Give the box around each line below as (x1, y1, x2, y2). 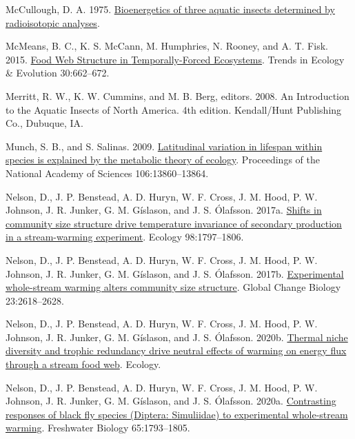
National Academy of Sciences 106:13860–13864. (6, 165, 209, 180)
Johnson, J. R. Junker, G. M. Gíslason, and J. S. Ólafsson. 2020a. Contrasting (6, 394, 336, 408)
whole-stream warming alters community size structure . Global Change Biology (6, 280, 341, 294)
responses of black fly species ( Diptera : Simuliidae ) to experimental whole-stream (6, 407, 348, 421)
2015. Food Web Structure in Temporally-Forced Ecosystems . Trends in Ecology (6, 52, 345, 66)
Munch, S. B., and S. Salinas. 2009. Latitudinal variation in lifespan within (6, 139, 323, 153)
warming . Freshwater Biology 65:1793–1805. (6, 420, 190, 435)
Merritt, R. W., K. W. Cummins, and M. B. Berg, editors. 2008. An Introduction (6, 88, 349, 103)
